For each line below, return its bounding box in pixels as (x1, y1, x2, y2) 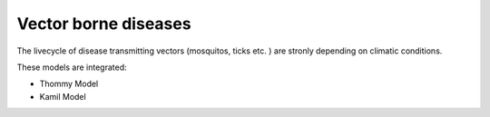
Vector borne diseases (16, 14, 191, 34)
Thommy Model (39, 78, 99, 90)
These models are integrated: (16, 62, 127, 73)
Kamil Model (39, 91, 86, 102)
